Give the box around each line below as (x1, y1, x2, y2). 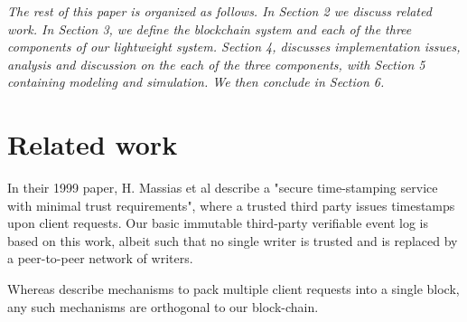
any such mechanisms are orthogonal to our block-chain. (7, 297, 319, 316)
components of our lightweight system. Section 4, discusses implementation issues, (7, 37, 461, 56)
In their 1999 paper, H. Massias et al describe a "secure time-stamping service (7, 178, 438, 197)
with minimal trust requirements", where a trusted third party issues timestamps (7, 195, 455, 214)
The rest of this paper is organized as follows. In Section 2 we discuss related (7, 2, 432, 20)
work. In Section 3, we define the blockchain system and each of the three (7, 19, 412, 38)
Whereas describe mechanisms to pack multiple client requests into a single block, (7, 279, 460, 298)
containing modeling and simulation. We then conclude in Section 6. (7, 72, 385, 91)
